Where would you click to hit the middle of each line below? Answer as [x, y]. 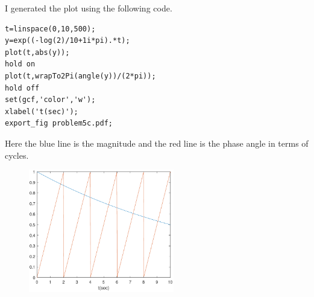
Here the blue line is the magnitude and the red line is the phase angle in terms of [157, 143]
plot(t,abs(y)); [37, 52]
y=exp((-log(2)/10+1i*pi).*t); [68, 41]
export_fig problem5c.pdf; [59, 123]
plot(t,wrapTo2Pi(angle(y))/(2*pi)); [80, 76]
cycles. [17, 155]
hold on [20, 64]
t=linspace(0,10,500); [50, 29]
